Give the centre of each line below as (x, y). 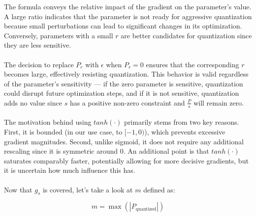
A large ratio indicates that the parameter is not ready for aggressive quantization (128, 16)
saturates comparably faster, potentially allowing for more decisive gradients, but (126, 160)
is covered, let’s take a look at (88, 189)
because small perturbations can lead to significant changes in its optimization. (123, 26)
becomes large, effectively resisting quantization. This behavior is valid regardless (126, 74)
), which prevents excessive (185, 131)
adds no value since (33, 102)
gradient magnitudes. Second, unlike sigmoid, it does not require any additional (124, 141)
